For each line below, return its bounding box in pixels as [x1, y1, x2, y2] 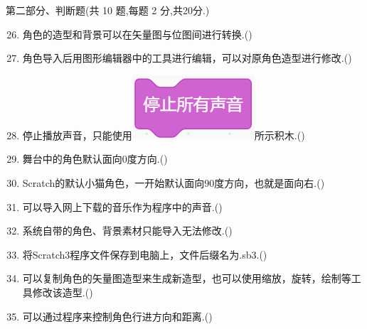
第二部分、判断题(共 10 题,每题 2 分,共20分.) [6, 3, 210, 17]
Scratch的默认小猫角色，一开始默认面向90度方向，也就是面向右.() [22, 175, 325, 190]
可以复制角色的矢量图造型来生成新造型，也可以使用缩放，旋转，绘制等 [22, 271, 351, 286]
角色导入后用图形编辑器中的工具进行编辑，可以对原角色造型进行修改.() [22, 50, 352, 65]
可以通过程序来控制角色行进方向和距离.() [22, 308, 213, 323]
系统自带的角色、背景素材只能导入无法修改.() [22, 223, 233, 238]
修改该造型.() [32, 284, 93, 299]
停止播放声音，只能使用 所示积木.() [22, 127, 305, 142]
